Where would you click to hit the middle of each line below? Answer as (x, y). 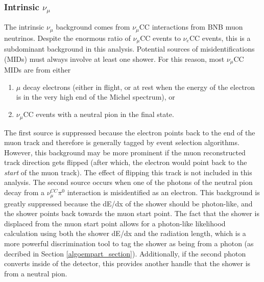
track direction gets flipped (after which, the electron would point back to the (126, 162)
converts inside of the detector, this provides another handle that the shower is (127, 263)
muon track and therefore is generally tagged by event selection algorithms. (122, 142)
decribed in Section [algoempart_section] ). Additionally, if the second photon (125, 253)
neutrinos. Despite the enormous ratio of (67, 38)
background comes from (93, 27)
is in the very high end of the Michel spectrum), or (95, 97)
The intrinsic (24, 27)
